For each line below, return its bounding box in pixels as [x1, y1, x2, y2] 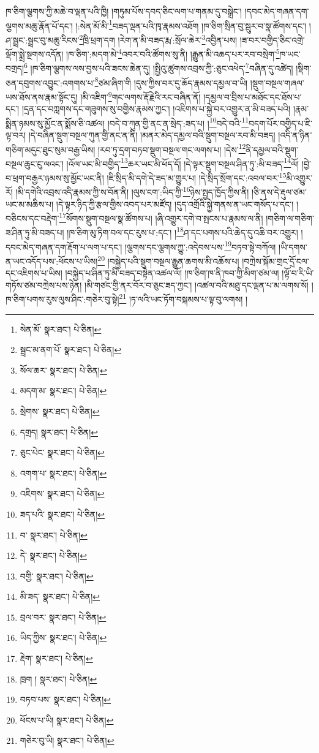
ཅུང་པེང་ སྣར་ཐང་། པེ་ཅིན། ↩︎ [20, 446, 105, 459]
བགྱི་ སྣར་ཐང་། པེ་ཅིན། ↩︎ [20, 569, 94, 582]
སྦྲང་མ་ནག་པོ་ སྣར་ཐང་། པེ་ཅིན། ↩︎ [20, 343, 122, 356]
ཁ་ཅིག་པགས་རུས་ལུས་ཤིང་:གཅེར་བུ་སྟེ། [6, 292, 119, 305]
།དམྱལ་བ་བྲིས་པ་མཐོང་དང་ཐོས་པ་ [203, 90, 302, 103]
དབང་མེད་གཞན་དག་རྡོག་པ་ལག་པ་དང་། [6, 240, 122, 253]
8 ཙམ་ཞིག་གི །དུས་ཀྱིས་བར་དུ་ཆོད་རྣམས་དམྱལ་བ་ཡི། [94, 74, 248, 89]
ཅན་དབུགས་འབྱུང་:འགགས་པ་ [6, 76, 95, 89]
